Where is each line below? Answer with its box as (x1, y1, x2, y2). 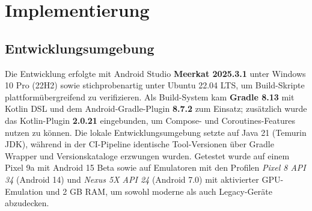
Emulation (5, 185, 43, 197)
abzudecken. (5, 197, 49, 209)
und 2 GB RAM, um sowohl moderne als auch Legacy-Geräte (46, 185, 272, 197)
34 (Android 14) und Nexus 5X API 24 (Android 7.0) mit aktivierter (5, 173, 259, 185)
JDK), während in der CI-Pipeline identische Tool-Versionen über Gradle (5, 138, 274, 150)
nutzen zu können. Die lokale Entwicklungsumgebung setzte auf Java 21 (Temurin (5, 126, 307, 138)
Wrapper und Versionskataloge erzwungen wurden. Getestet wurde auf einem (5, 149, 290, 162)
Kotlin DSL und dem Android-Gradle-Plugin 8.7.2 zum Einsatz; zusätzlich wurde (5, 102, 307, 115)
